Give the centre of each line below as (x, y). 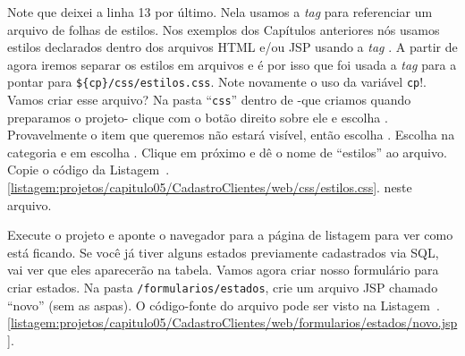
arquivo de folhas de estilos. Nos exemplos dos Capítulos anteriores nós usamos (224, 29)
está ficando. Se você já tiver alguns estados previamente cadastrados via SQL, (223, 252)
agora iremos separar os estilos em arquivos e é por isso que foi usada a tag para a (232, 64)
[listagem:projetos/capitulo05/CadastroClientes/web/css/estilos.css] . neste (210, 187)
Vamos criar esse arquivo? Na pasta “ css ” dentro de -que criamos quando (209, 100)
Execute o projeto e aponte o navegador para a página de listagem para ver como (230, 235)
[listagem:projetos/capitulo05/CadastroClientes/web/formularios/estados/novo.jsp (232, 322)
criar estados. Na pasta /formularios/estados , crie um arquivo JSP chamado (223, 288)
